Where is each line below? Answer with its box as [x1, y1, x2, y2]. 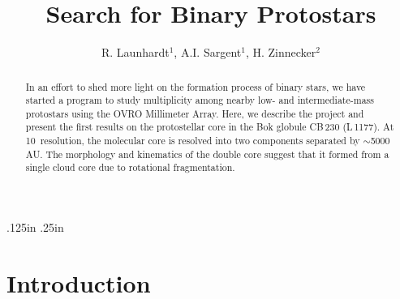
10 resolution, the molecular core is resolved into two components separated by [25, 134, 360, 147]
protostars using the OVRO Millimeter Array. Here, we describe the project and [25, 106, 364, 120]
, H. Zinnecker [245, 44, 316, 61]
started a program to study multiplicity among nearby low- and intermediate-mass [25, 93, 374, 107]
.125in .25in [6, 219, 64, 236]
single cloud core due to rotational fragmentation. [25, 160, 235, 174]
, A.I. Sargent [174, 44, 242, 61]
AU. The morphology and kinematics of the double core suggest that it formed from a [25, 147, 389, 160]
